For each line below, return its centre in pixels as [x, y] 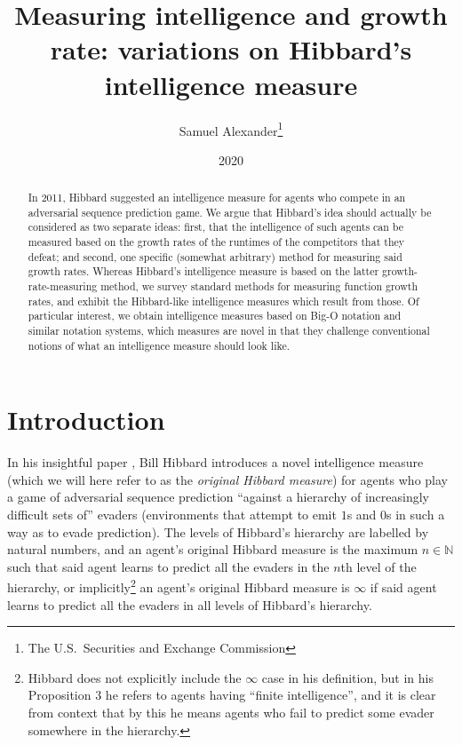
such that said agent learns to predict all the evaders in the [168, 566]
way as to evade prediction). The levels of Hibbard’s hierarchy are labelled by [218, 531]
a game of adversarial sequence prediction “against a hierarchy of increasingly [218, 497]
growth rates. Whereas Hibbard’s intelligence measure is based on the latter [203, 271]
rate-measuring [63, 286]
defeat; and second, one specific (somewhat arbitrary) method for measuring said [215, 256]
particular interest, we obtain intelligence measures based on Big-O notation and [215, 316]
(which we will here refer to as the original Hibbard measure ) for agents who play [227, 479]
